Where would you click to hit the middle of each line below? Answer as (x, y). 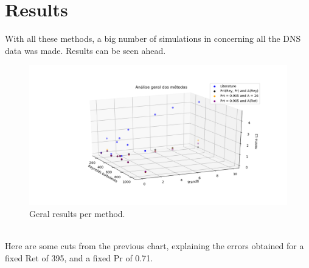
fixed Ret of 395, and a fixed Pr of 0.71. (79, 257)
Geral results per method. (77, 213)
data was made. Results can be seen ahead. (85, 50)
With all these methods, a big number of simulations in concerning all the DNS (153, 39)
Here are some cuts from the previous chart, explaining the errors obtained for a (154, 246)
